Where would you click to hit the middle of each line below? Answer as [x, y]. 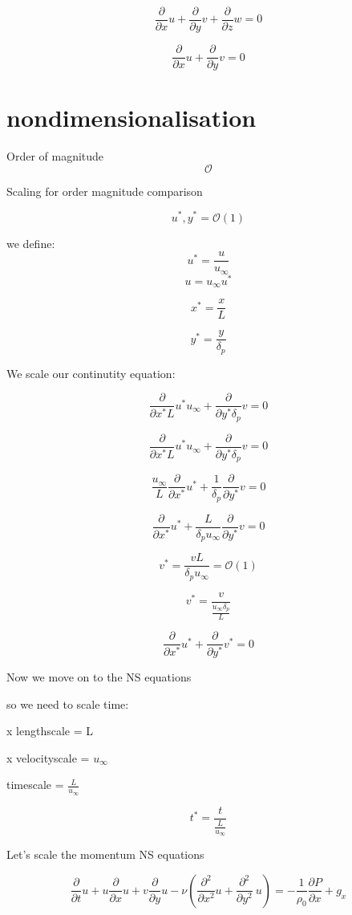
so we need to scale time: [68, 704]
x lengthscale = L [50, 731]
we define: [31, 243]
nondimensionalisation [131, 118]
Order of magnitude [55, 156]
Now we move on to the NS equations [99, 677]
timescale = [35, 785]
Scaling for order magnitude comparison [105, 191]
